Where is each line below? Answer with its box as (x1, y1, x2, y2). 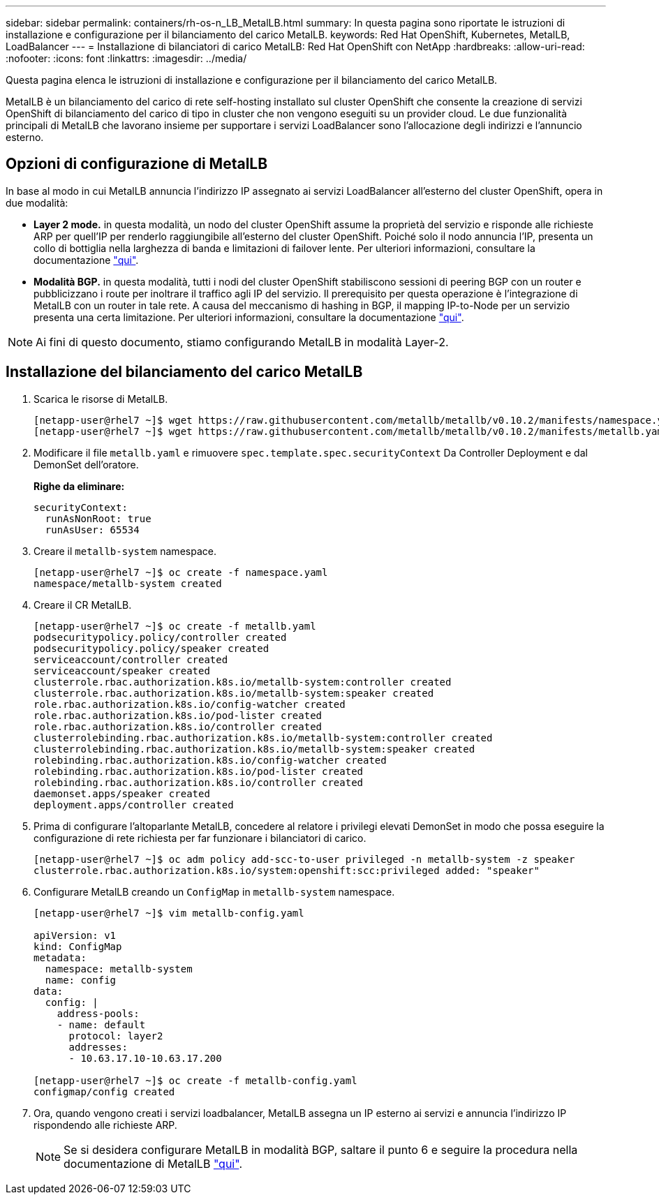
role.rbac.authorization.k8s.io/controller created (34, 720, 323, 732)
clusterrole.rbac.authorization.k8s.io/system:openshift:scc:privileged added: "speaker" (34, 864, 540, 876)
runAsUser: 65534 (45, 524, 140, 535)
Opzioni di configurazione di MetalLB (6, 155, 268, 173)
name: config (45, 974, 117, 986)
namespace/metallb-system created (34, 577, 222, 589)
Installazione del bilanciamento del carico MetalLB (6, 363, 363, 381)
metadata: (34, 951, 87, 963)
